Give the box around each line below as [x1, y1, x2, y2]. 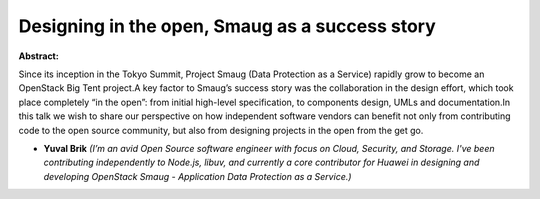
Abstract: [18, 50, 59, 62]
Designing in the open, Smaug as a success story [18, 15, 437, 37]
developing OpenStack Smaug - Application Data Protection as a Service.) [43, 170, 352, 182]
